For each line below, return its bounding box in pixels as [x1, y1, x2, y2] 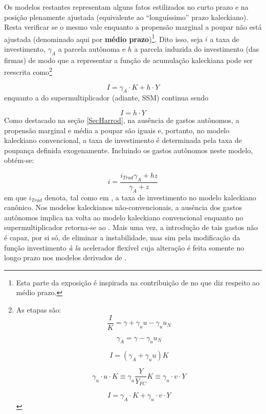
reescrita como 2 [4, 65, 52, 77]
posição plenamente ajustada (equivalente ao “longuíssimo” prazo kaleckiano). [4, 11, 249, 22]
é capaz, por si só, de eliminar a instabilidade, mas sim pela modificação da [4, 232, 240, 243]
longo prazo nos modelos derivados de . [4, 252, 127, 263]
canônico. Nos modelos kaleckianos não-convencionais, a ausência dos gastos [4, 202, 242, 213]
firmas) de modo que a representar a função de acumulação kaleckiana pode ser [4, 54, 253, 65]
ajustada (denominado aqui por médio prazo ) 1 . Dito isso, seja [4, 32, 203, 44]
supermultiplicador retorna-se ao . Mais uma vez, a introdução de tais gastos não [4, 222, 258, 233]
